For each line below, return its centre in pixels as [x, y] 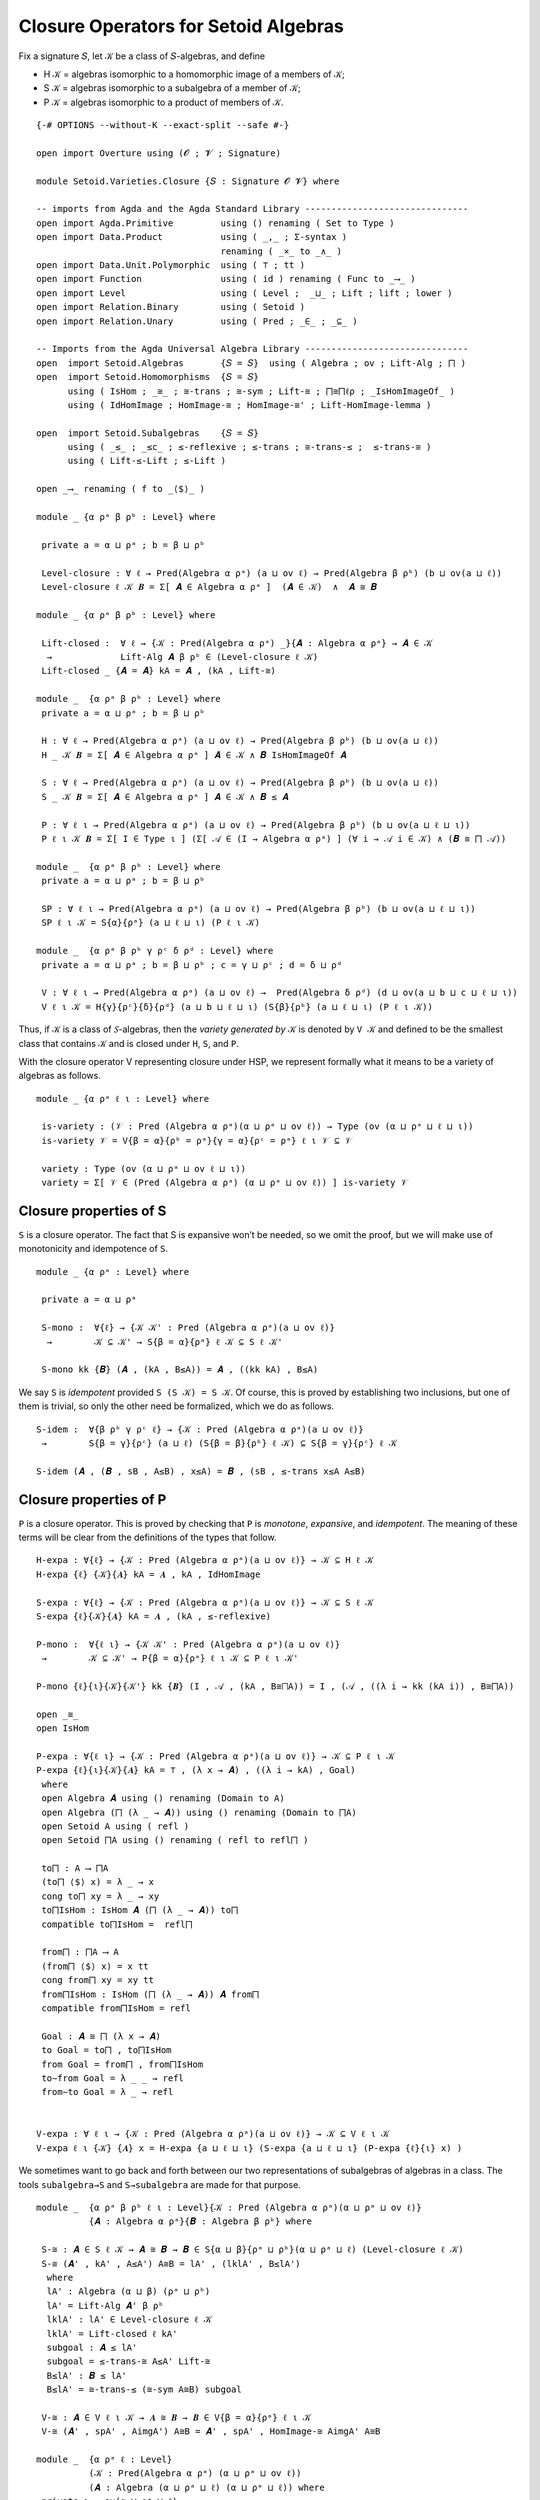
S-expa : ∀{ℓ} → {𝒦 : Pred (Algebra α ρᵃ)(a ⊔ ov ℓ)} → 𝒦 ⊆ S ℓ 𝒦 [205, 1602]
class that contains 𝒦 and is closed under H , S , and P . [128, 1043]
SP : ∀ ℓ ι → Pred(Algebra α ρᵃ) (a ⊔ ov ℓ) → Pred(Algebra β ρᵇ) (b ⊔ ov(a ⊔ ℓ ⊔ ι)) [258, 908]
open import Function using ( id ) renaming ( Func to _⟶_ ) [226, 279]
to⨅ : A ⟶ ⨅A [75, 1868]
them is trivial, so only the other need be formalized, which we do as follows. [176, 1406]
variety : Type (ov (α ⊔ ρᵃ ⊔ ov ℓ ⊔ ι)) [144, 1168]
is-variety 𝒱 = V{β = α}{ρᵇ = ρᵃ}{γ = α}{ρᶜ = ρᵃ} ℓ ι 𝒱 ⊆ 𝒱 [197, 1140]
